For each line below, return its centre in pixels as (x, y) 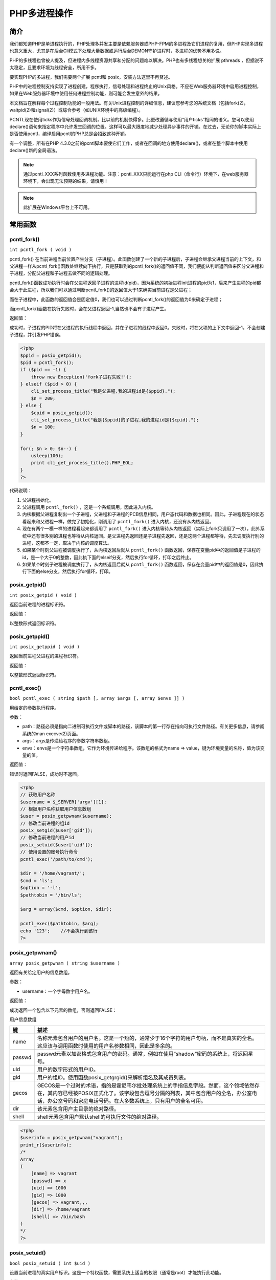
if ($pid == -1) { (43, 370)
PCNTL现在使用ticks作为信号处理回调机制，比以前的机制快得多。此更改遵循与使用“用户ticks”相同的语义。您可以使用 (132, 119)
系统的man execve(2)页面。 (51, 733)
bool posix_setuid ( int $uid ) (50, 1263)
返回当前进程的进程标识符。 (39, 604)
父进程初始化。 (38, 500)
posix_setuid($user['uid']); (57, 845)
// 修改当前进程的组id (45, 823)
